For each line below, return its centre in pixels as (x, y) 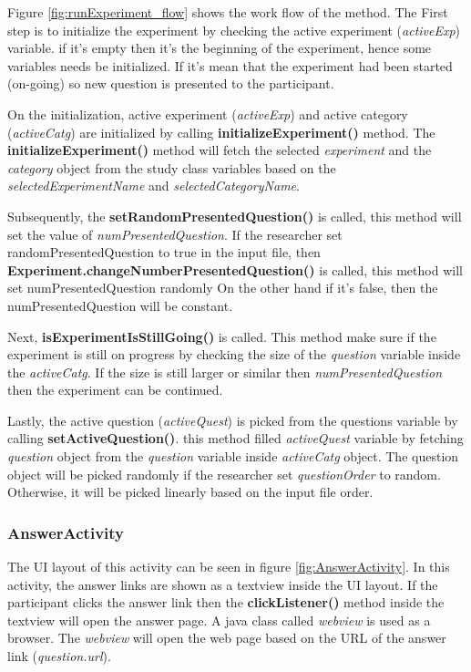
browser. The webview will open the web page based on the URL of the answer (227, 638)
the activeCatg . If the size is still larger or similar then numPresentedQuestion (225, 372)
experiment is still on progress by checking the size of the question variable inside (234, 354)
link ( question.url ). (59, 656)
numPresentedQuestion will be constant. (120, 305)
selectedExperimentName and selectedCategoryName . (154, 186)
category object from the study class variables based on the (172, 167)
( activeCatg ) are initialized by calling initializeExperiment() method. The (221, 132)
